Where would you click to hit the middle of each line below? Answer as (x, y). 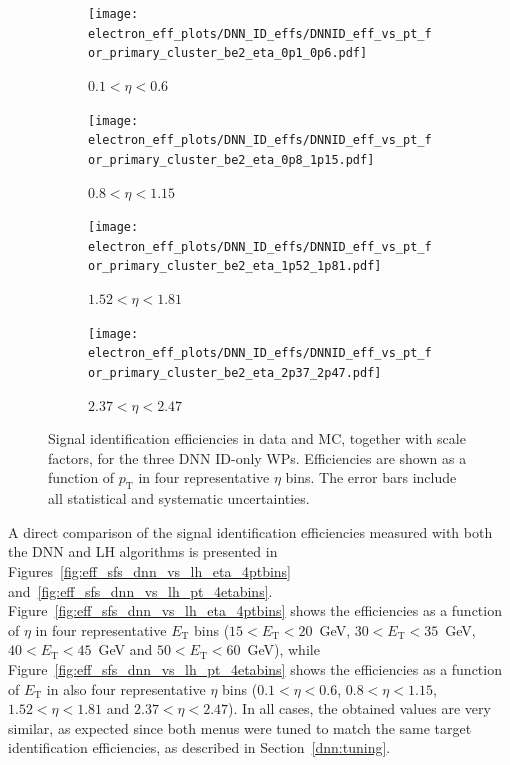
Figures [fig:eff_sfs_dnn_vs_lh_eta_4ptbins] (150, 571)
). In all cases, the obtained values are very (359, 708)
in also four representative (126, 688)
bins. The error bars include (371, 477)
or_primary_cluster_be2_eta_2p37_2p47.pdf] (235, 373)
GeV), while (283, 649)
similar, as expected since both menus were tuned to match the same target (240, 727)
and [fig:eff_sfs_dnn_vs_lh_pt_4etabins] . (140, 590)
